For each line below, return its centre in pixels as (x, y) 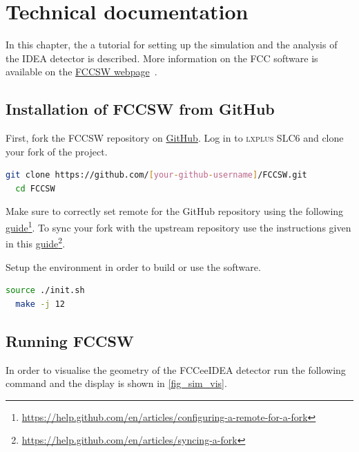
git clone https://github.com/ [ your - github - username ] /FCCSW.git (156, 175)
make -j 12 (40, 304)
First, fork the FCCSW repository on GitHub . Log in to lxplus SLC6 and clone (175, 138)
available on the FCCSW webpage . (81, 72)
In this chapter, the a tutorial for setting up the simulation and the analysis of (172, 45)
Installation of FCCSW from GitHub (140, 109)
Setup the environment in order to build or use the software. (133, 266)
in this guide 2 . (36, 242)
